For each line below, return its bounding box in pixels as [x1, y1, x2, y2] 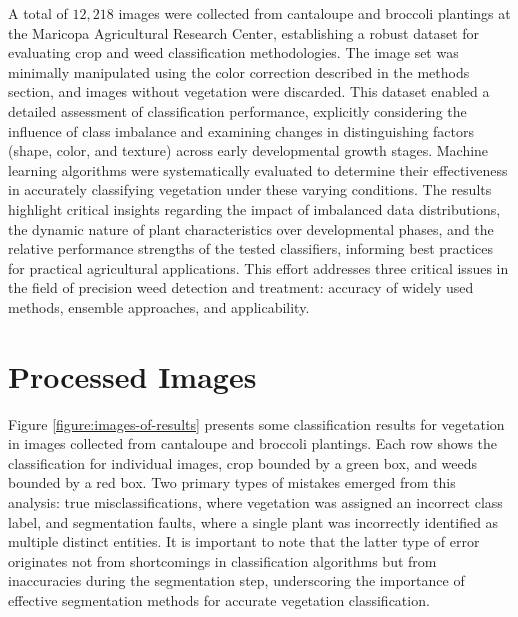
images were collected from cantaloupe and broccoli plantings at [118, 3, 511, 23]
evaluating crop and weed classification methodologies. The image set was [8, 42, 459, 63]
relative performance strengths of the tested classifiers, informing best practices [8, 238, 494, 259]
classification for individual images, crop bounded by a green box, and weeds [8, 452, 478, 473]
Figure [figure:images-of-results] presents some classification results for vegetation [8, 413, 505, 434]
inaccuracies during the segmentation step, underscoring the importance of [8, 570, 465, 591]
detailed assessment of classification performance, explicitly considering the [8, 100, 467, 121]
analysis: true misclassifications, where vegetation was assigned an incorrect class [8, 492, 503, 512]
